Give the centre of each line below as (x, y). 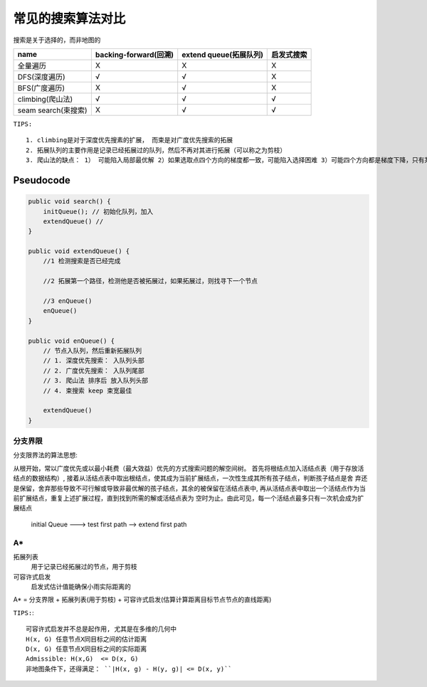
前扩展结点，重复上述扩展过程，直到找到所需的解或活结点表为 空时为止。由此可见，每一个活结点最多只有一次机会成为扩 (189, 498)
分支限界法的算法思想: (46, 455)
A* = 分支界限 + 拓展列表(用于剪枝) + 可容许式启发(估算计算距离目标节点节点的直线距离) (142, 600)
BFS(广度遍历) (41, 87)
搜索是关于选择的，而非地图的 (57, 40)
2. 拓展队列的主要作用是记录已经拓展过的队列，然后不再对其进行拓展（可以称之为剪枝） (156, 150)
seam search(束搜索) (53, 110)
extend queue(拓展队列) (222, 55)
